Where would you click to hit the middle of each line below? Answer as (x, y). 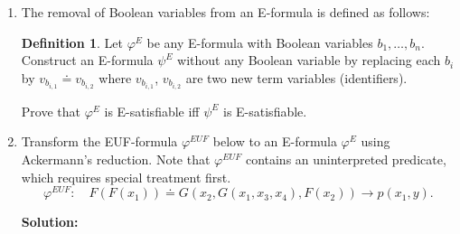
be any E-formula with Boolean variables (260, 42)
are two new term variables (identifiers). (296, 77)
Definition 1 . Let (72, 42)
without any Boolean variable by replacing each (309, 60)
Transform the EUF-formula (99, 141)
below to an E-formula (275, 141)
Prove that (51, 111)
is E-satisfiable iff (152, 111)
